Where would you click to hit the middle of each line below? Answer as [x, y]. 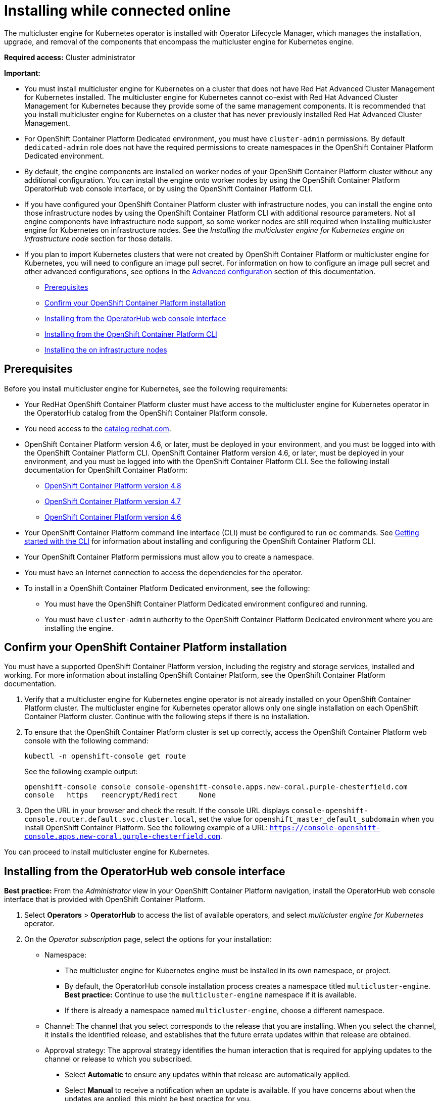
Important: [22, 73]
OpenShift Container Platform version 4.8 [113, 485]
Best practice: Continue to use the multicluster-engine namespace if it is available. [211, 995]
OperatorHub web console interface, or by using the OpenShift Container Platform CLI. [168, 188]
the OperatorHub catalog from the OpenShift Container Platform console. [146, 413]
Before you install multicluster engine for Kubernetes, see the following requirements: [146, 388]
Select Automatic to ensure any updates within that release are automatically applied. [207, 1075]
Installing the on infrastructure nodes [106, 349]
